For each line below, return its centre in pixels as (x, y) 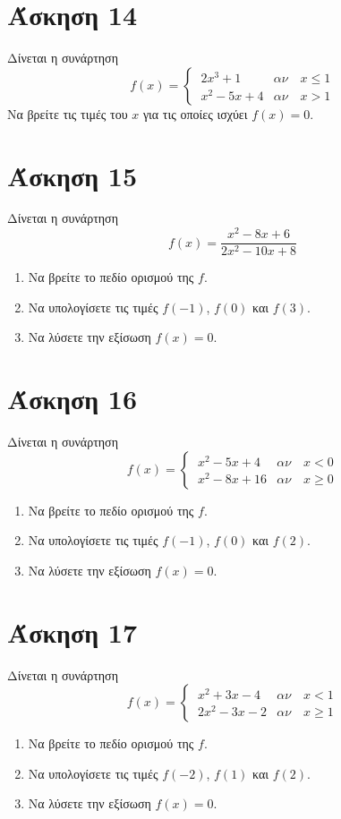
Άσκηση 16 (72, 399)
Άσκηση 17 (72, 631)
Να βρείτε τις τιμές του (68, 113)
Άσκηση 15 (72, 175)
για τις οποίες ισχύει (195, 113)
